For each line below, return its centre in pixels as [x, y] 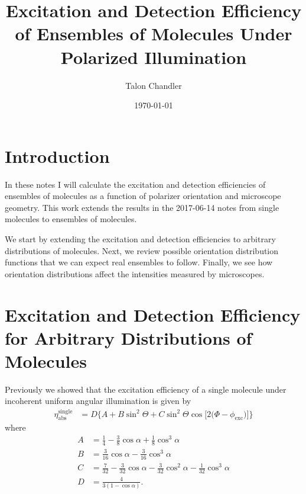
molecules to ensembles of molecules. [71, 219]
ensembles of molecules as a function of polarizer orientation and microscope [143, 196]
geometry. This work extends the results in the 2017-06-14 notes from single [142, 207]
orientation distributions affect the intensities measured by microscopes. [135, 273]
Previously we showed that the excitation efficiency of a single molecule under [146, 389]
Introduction [57, 155]
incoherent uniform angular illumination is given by [98, 401]
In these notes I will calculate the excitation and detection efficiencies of [135, 184]
